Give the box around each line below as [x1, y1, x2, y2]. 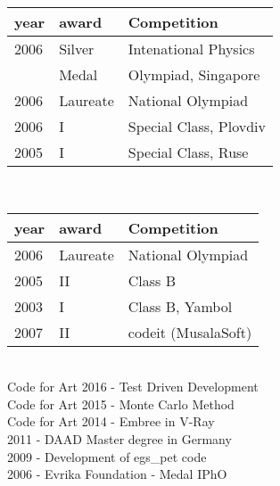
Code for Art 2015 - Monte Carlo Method [7, 394, 235, 413]
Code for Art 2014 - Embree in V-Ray [7, 412, 215, 431]
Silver [59, 38, 95, 59]
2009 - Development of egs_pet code [7, 447, 207, 465]
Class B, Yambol [128, 295, 233, 317]
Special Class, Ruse [128, 142, 249, 162]
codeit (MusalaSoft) [128, 321, 252, 342]
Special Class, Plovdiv [128, 116, 266, 136]
